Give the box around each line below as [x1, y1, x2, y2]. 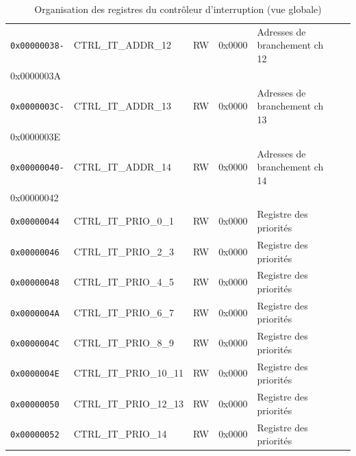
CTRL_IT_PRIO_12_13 [73, 396, 183, 410]
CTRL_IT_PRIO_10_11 [73, 366, 183, 380]
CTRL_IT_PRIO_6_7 [73, 305, 174, 319]
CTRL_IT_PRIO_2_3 [73, 244, 174, 258]
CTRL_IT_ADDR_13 [73, 99, 171, 113]
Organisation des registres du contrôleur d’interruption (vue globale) [34, 2, 322, 16]
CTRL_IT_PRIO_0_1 [73, 214, 174, 228]
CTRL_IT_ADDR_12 [73, 38, 171, 52]
